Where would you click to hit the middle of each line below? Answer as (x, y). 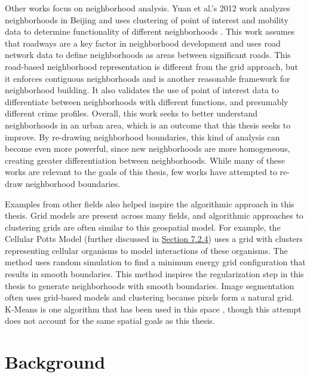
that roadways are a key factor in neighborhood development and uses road (143, 43)
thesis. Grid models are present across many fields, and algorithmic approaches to (154, 215)
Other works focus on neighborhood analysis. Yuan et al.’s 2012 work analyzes (148, 8)
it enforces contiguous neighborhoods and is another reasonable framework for (148, 78)
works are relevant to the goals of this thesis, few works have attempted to (141, 172)
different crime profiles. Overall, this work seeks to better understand (131, 113)
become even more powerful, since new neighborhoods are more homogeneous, (148, 148)
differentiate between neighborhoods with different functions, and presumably (147, 101)
